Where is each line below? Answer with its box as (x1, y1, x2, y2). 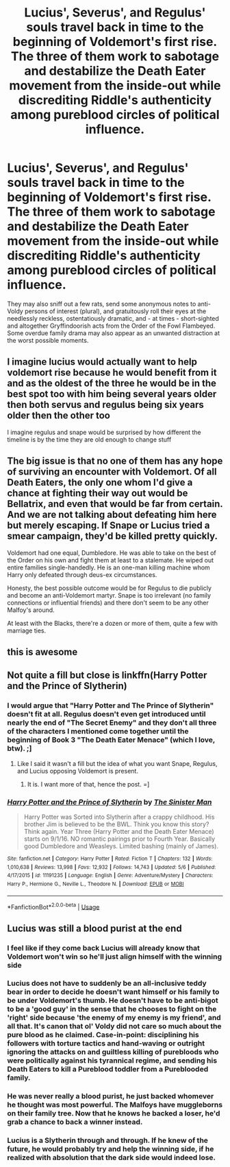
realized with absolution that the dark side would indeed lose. (7, 1153, 216, 1162)
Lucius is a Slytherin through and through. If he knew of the (7, 1135, 209, 1145)
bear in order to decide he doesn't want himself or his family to (7, 987, 220, 997)
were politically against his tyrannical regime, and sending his (7, 1056, 218, 1065)
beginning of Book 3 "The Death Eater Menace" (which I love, (7, 735, 216, 745)
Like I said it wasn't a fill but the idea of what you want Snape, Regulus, (16, 759, 218, 767)
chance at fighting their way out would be (7, 488, 188, 499)
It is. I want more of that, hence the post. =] (27, 780, 150, 788)
